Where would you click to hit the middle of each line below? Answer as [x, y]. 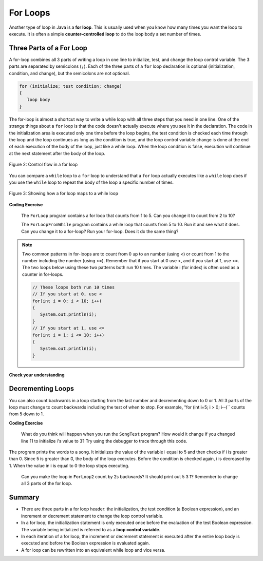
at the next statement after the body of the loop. [57, 153]
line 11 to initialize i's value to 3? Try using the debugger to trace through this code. [104, 441]
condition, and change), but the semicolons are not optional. [69, 73]
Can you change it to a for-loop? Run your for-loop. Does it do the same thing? [100, 231]
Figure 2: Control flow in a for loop [43, 164]
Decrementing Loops [41, 389]
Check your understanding [37, 375]
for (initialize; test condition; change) [71, 86]
